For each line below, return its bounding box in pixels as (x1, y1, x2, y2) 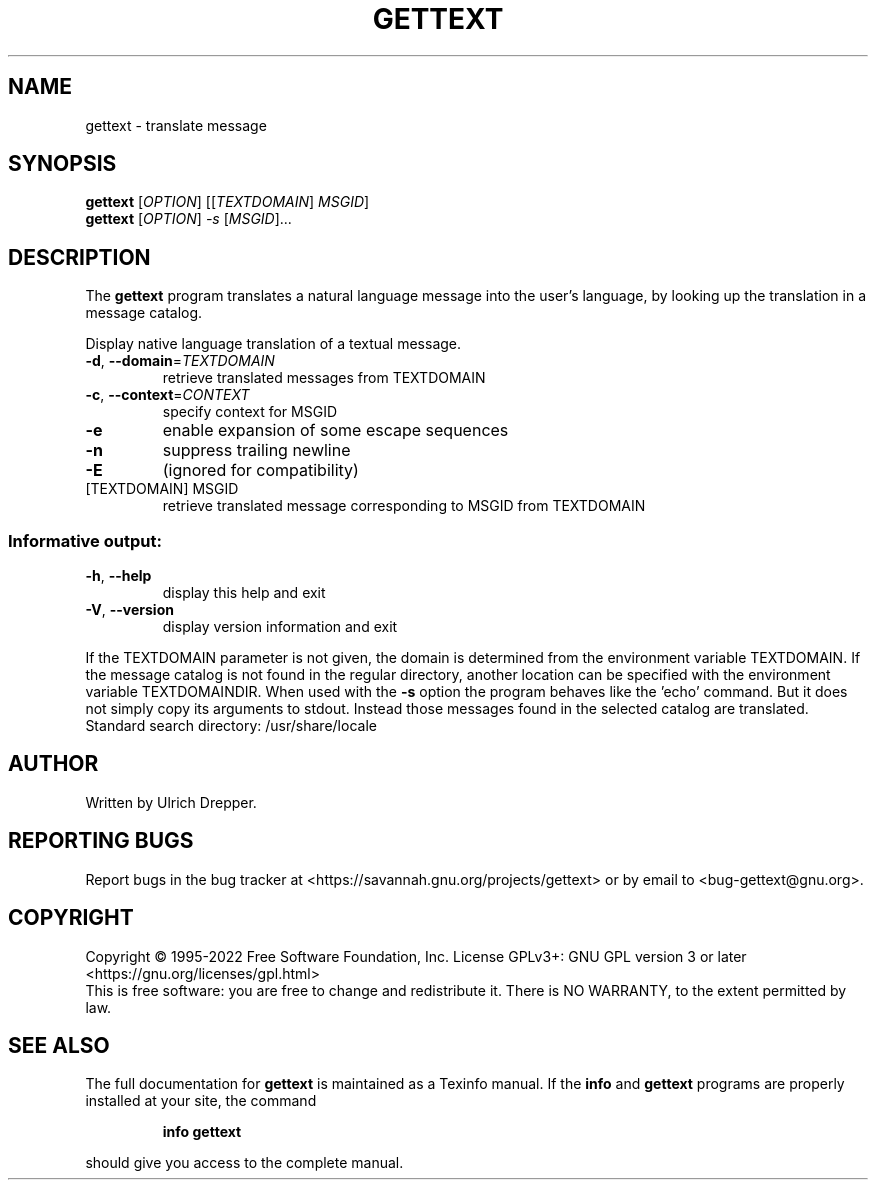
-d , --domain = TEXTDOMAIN (85, 352, 275, 370)
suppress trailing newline (162, 440, 351, 461)
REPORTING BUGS (8, 828, 194, 854)
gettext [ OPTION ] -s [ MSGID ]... (85, 210, 292, 228)
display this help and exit (162, 584, 326, 602)
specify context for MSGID (162, 403, 337, 421)
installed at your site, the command (85, 1092, 317, 1110)
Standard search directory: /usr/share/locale (85, 717, 377, 735)
